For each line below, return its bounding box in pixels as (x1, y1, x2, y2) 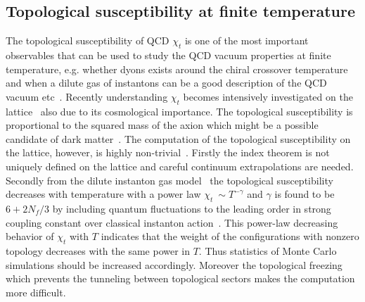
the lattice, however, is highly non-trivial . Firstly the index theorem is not (6, 145, 330, 160)
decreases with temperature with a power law (6, 187, 201, 201)
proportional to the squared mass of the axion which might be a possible (6, 118, 319, 132)
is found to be (274, 187, 335, 201)
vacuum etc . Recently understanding (6, 89, 168, 103)
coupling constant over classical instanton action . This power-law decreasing (6, 215, 338, 229)
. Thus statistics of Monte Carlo (198, 243, 337, 258)
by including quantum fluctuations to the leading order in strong (52, 201, 331, 215)
